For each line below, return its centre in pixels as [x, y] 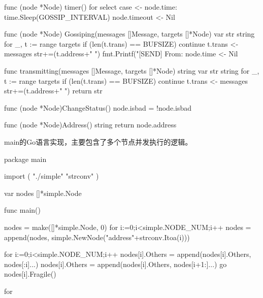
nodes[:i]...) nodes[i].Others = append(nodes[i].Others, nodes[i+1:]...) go [116, 264]
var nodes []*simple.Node [43, 193]
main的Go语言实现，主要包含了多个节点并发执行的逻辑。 [98, 141]
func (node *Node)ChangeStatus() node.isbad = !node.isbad [98, 107]
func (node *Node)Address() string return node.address [90, 125]
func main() [22, 210]
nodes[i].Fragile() [30, 274]
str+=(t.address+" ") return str [53, 91]
